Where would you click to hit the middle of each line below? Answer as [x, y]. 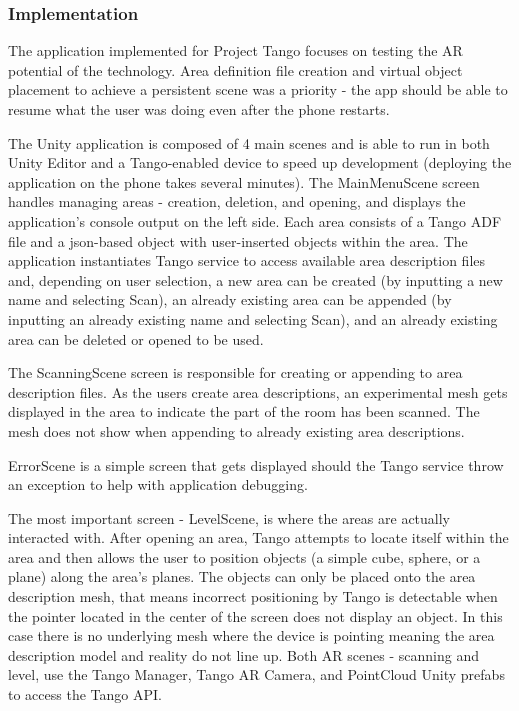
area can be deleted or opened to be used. [136, 338]
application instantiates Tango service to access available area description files [247, 260]
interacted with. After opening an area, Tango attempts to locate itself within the [258, 537]
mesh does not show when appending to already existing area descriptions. [236, 430]
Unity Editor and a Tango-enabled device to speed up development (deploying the [260, 162]
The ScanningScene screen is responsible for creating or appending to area [235, 372]
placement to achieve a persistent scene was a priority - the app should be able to [258, 89]
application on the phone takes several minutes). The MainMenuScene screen [244, 181]
